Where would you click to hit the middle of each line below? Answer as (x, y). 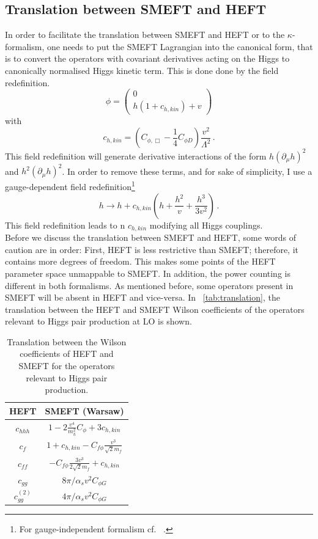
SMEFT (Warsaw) (84, 410)
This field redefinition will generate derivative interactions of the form (136, 156)
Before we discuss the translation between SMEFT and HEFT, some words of (150, 237)
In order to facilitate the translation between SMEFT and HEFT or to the (145, 35)
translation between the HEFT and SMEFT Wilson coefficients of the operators (155, 309)
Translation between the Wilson (67, 341)
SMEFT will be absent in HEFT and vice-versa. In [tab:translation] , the (142, 297)
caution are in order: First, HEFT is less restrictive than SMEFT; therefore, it (152, 249)
